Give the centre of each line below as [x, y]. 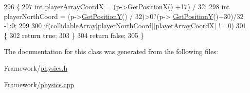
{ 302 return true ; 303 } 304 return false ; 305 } [74, 35]
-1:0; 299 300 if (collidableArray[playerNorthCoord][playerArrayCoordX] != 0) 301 [125, 26]
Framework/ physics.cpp [39, 84]
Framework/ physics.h [36, 67]
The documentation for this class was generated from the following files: [111, 51]
